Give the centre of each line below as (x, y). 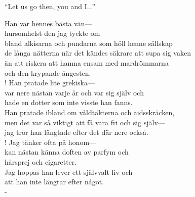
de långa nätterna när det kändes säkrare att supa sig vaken (98, 53)
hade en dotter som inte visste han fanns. (69, 102)
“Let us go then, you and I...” (50, 6)
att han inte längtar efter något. (54, 182)
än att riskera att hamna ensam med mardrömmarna (87, 62)
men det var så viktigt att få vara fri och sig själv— (85, 122)
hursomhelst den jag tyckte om (52, 33)
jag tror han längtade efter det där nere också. (76, 132)
